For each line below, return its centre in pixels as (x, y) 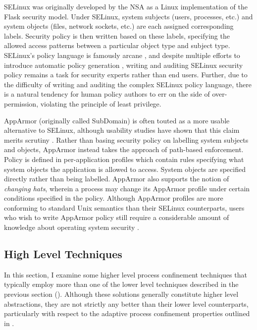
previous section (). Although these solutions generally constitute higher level (121, 294)
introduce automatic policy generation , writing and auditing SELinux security (124, 65)
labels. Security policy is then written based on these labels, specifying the (117, 35)
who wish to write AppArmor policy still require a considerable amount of (117, 217)
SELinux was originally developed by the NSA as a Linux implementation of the (126, 6)
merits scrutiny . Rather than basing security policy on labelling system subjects (126, 139)
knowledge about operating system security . (72, 227)
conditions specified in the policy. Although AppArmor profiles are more (114, 198)
